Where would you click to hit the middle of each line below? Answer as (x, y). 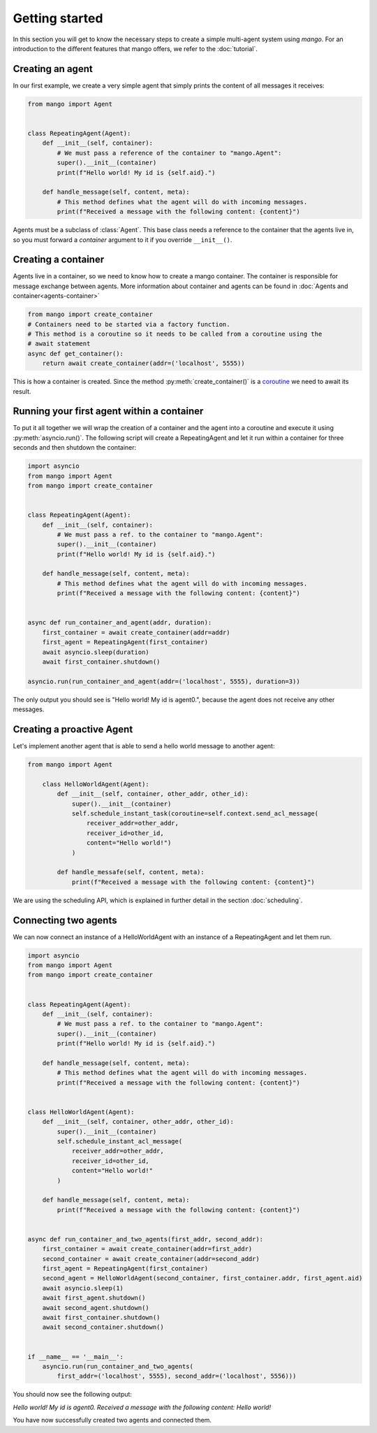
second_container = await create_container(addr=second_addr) (151, 1259)
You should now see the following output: (73, 1395)
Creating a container (59, 260)
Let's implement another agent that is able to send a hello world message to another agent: (144, 746)
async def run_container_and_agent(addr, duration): (120, 623)
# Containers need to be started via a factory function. (129, 324)
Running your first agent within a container (108, 412)
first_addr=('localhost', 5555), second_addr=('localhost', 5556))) (177, 1376)
